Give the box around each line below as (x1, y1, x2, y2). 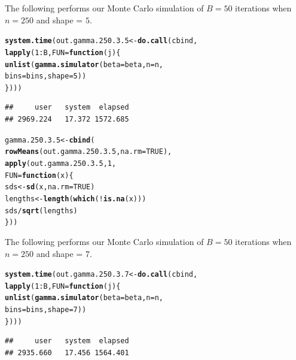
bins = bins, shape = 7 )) (5, 305, 87, 314)
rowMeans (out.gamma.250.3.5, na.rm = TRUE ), (5, 147, 172, 156)
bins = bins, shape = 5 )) (5, 72, 87, 81)
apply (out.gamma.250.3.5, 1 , (5, 159, 117, 168)
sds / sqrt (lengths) (5, 206, 78, 215)
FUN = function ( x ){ (5, 171, 74, 180)
